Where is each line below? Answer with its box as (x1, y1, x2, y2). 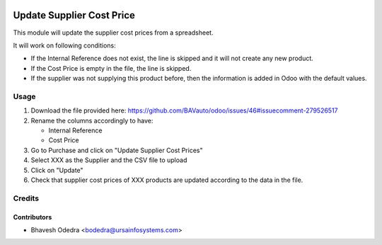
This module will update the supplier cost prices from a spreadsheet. (13, 28, 214, 37)
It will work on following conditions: (13, 41, 116, 50)
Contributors (13, 212, 52, 221)
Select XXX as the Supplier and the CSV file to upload (30, 156, 187, 164)
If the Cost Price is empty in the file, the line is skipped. (30, 64, 192, 72)
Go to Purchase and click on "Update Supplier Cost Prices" (30, 146, 203, 154)
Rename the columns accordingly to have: (30, 116, 154, 125)
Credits (13, 193, 39, 203)
